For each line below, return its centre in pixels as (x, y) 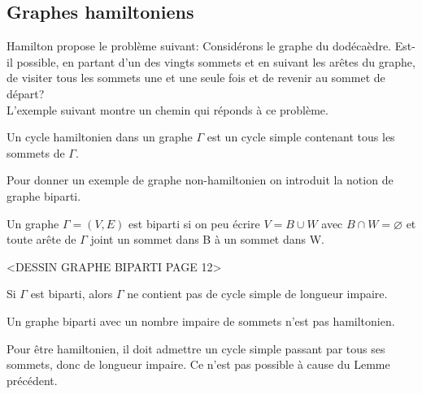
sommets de (36, 152)
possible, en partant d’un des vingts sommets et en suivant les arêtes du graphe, (216, 61)
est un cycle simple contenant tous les (301, 137)
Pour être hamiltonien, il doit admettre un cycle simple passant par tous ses (196, 348)
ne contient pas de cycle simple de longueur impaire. (257, 294)
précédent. (32, 380)
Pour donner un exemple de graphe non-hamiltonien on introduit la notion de (200, 180)
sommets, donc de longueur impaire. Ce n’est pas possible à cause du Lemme (198, 364)
